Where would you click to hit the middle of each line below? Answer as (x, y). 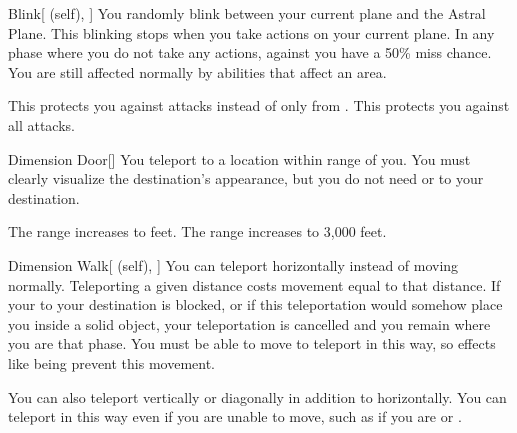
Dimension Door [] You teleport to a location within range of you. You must (239, 158)
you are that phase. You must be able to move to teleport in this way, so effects (252, 343)
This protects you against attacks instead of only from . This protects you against (259, 105)
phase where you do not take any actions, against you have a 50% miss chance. (250, 52)
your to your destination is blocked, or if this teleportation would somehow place (255, 304)
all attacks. (41, 124)
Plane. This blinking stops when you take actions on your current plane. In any (251, 32)
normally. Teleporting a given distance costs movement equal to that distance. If (254, 284)
